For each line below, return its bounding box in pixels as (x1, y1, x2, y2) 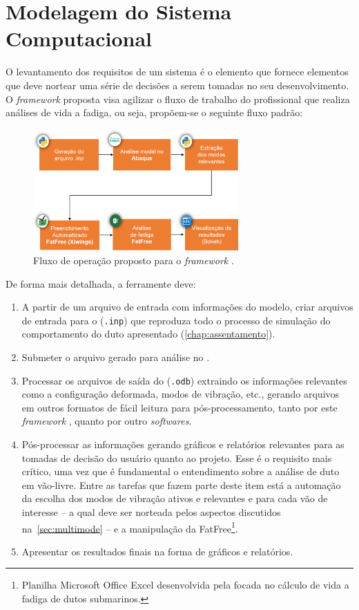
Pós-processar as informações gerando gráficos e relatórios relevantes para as (21, 436, 345, 451)
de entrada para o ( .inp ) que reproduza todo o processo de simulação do (21, 313, 331, 327)
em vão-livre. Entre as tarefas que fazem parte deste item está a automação (21, 477, 341, 492)
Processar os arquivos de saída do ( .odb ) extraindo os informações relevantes (21, 373, 347, 387)
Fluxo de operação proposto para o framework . (33, 252, 234, 267)
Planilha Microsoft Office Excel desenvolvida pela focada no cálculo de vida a (21, 577, 349, 592)
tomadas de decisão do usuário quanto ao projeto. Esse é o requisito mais (21, 450, 332, 465)
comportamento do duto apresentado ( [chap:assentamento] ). (21, 326, 275, 341)
